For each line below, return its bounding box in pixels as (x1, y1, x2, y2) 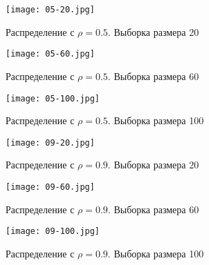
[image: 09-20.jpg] (6, 137, 95, 148)
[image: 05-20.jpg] (6, 5, 95, 14)
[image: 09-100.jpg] (6, 226, 100, 237)
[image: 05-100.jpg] (6, 93, 100, 104)
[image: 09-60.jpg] (6, 182, 95, 192)
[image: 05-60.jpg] (6, 49, 95, 59)
